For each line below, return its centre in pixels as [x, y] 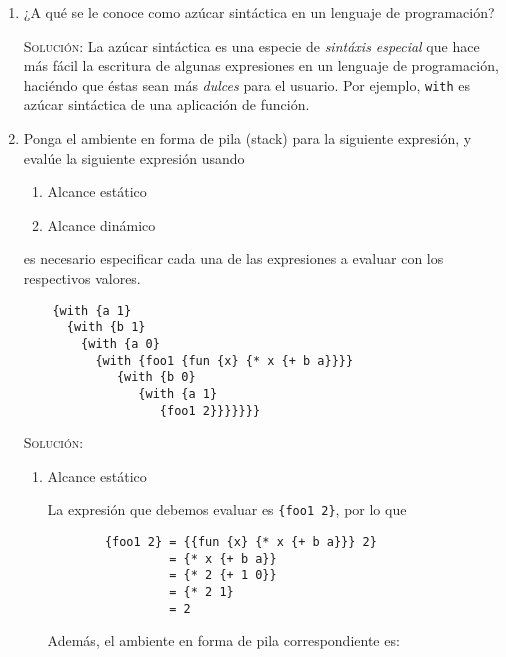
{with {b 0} [156, 377]
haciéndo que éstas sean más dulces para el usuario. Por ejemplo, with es [247, 84]
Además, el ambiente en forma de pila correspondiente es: [223, 640]
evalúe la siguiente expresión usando [134, 157]
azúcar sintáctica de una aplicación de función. [166, 104]
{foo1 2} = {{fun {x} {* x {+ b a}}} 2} [240, 542]
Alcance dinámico [101, 224]
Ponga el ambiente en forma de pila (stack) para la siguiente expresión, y [247, 138]
